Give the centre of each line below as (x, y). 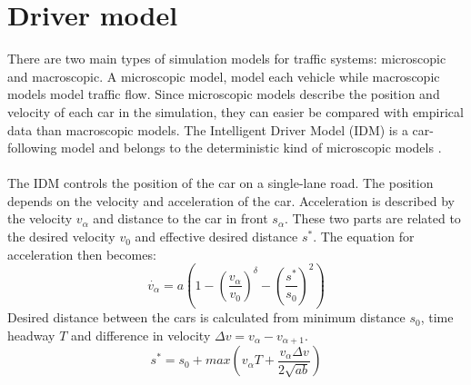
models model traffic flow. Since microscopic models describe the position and (224, 94)
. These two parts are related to (372, 218)
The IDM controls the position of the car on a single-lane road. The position (220, 183)
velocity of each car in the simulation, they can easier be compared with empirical (235, 111)
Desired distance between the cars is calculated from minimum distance (206, 317)
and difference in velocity (141, 335)
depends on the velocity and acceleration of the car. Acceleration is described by (231, 200)
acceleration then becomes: (82, 254)
